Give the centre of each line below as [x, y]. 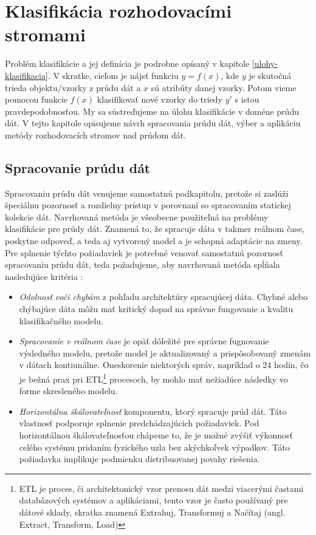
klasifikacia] [26, 75]
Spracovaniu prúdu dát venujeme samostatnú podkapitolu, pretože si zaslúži [147, 193]
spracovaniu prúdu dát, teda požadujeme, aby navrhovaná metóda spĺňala [143, 264]
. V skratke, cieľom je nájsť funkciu [113, 75]
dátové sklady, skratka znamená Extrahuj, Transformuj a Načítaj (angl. [152, 512]
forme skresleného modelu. [68, 391]
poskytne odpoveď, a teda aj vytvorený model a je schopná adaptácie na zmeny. [154, 241]
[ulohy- [265, 63]
